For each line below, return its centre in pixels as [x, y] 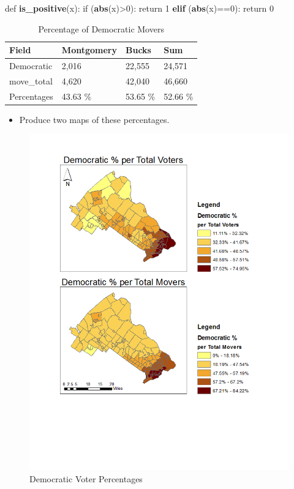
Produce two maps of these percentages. [94, 119]
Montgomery [89, 50]
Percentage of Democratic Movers [101, 28]
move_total [31, 80]
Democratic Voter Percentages [86, 478]
